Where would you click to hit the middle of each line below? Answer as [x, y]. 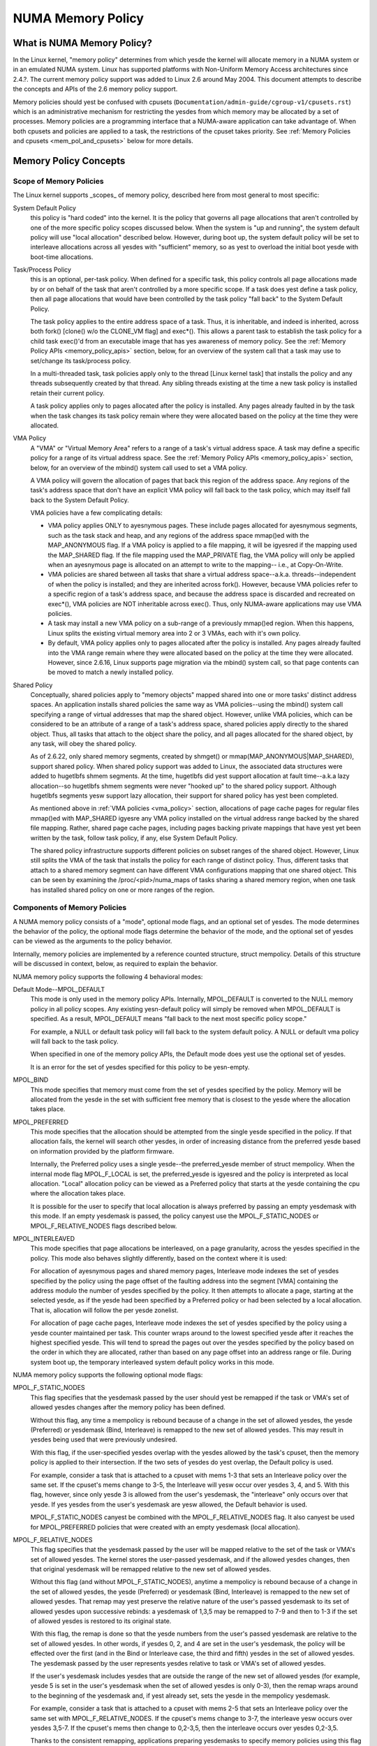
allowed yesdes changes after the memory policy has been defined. [128, 1407]
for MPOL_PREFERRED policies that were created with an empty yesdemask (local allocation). [165, 1527]
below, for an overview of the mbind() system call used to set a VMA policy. [139, 467]
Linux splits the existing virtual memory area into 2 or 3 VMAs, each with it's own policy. [174, 633]
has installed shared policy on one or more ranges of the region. [123, 890]
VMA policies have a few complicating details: [97, 513]
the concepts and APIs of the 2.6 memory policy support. [95, 89]
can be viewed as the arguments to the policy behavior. [93, 941]
